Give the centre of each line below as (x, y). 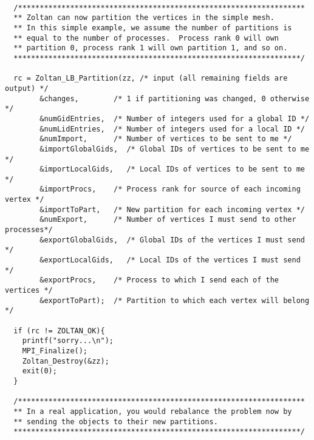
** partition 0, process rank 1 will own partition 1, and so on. (151, 48)
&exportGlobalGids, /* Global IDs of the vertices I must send (172, 240)
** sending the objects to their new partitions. (116, 422)
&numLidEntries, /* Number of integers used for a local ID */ (172, 129)
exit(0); (39, 371)
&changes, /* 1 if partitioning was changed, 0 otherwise (175, 98)
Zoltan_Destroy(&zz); (66, 361)
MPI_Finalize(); (55, 351)
